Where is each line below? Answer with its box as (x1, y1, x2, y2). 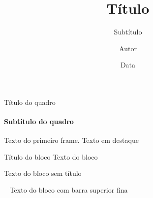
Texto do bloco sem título (4, 168, 82, 178)
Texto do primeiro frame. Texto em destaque (4, 135, 139, 145)
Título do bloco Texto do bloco (4, 151, 98, 162)
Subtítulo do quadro (4, 116, 74, 127)
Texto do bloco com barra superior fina (9, 185, 128, 195)
